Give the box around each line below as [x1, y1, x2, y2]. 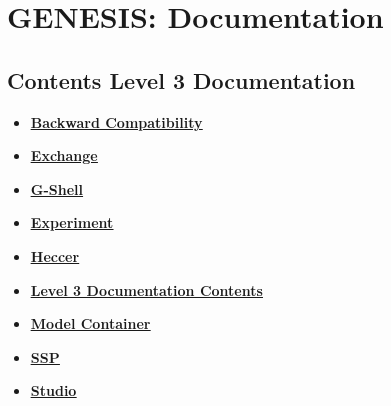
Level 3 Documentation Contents [30, 279, 263, 300]
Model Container [30, 313, 151, 334]
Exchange [30, 145, 98, 166]
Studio [30, 380, 77, 401]
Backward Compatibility [30, 111, 203, 132]
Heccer [30, 245, 80, 266]
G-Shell [30, 178, 84, 199]
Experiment [30, 212, 114, 233]
